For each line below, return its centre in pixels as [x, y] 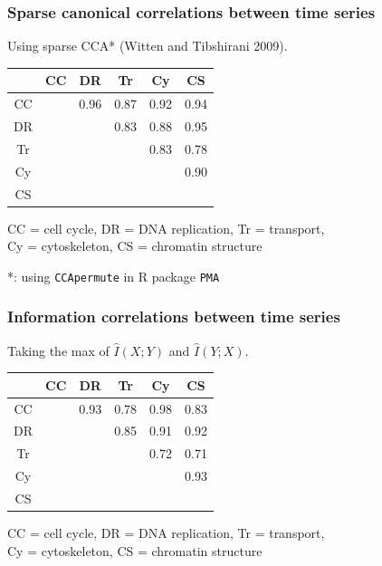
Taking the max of [58, 350]
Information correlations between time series [174, 317]
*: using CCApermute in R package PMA [114, 276]
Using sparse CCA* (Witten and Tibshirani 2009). [148, 46]
